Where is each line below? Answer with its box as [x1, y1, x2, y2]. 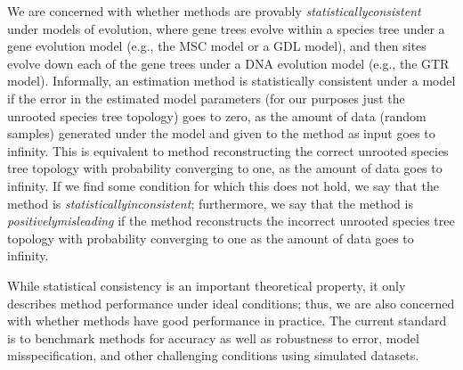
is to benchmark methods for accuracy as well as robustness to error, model [7, 328, 419, 347]
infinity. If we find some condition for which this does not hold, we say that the [7, 176, 439, 194]
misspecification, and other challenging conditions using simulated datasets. [7, 346, 419, 365]
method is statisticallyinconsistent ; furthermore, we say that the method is [7, 193, 413, 212]
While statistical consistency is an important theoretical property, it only [7, 275, 406, 294]
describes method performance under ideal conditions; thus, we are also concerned [7, 293, 455, 312]
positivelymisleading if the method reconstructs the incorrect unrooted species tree [7, 211, 455, 230]
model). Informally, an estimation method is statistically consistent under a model [7, 71, 456, 90]
